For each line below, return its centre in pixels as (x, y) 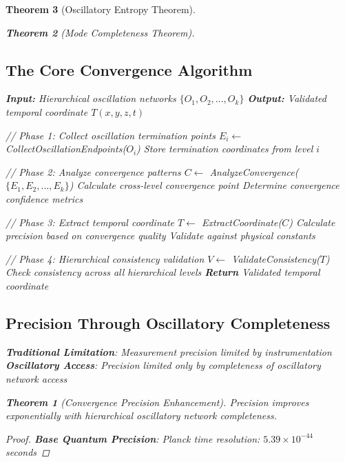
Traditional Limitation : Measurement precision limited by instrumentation (169, 351)
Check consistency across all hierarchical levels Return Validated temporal (163, 272)
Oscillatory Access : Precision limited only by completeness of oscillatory (163, 365)
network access (36, 378)
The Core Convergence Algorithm (129, 69)
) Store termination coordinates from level (225, 149)
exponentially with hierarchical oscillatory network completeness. (142, 415)
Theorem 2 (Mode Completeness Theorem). (100, 32)
